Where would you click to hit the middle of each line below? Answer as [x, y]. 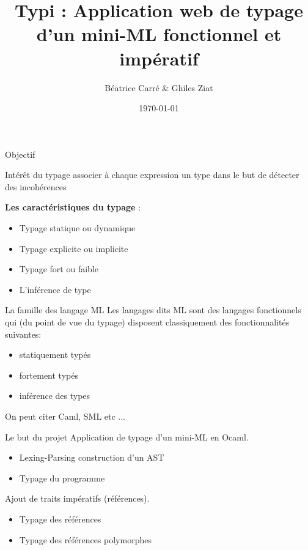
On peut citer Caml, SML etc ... [65, 416]
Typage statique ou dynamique [77, 228]
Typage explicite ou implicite [74, 248]
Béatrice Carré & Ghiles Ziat [159, 87]
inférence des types [55, 396]
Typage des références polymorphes [85, 539]
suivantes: [23, 334]
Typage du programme [62, 478]
